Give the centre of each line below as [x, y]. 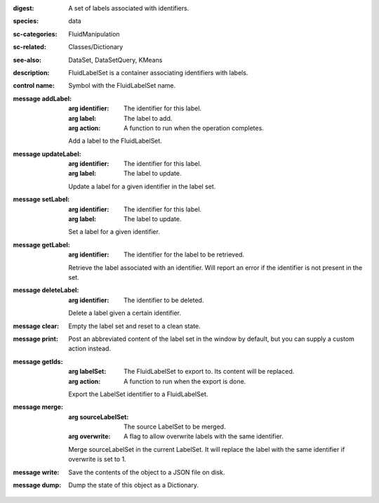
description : [31, 72]
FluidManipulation [94, 34]
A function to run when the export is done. [185, 381]
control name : [34, 86]
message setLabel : [41, 200]
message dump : [37, 485]
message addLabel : [42, 98]
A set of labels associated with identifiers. [129, 8]
